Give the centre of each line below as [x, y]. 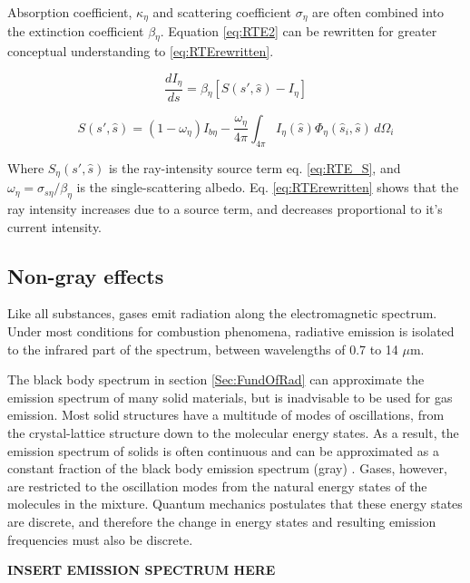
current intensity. [55, 226]
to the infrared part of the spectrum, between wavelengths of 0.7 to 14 [203, 349]
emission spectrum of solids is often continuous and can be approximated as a [223, 450]
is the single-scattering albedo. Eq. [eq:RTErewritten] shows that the [268, 187]
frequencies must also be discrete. [100, 539]
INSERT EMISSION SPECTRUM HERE [142, 570]
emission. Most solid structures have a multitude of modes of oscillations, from [226, 415]
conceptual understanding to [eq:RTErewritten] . [141, 50]
